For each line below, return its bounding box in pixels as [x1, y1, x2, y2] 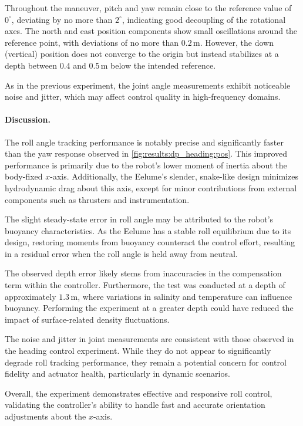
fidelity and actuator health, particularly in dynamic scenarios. [5, 367, 230, 380]
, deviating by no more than [11, 13, 113, 25]
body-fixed [5, 170, 43, 182]
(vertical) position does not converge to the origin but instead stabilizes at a [5, 48, 279, 60]
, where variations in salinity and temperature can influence [78, 290, 292, 302]
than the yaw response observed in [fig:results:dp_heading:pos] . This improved [5, 147, 288, 160]
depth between [5, 59, 58, 71]
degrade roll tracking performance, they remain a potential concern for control [5, 356, 287, 368]
